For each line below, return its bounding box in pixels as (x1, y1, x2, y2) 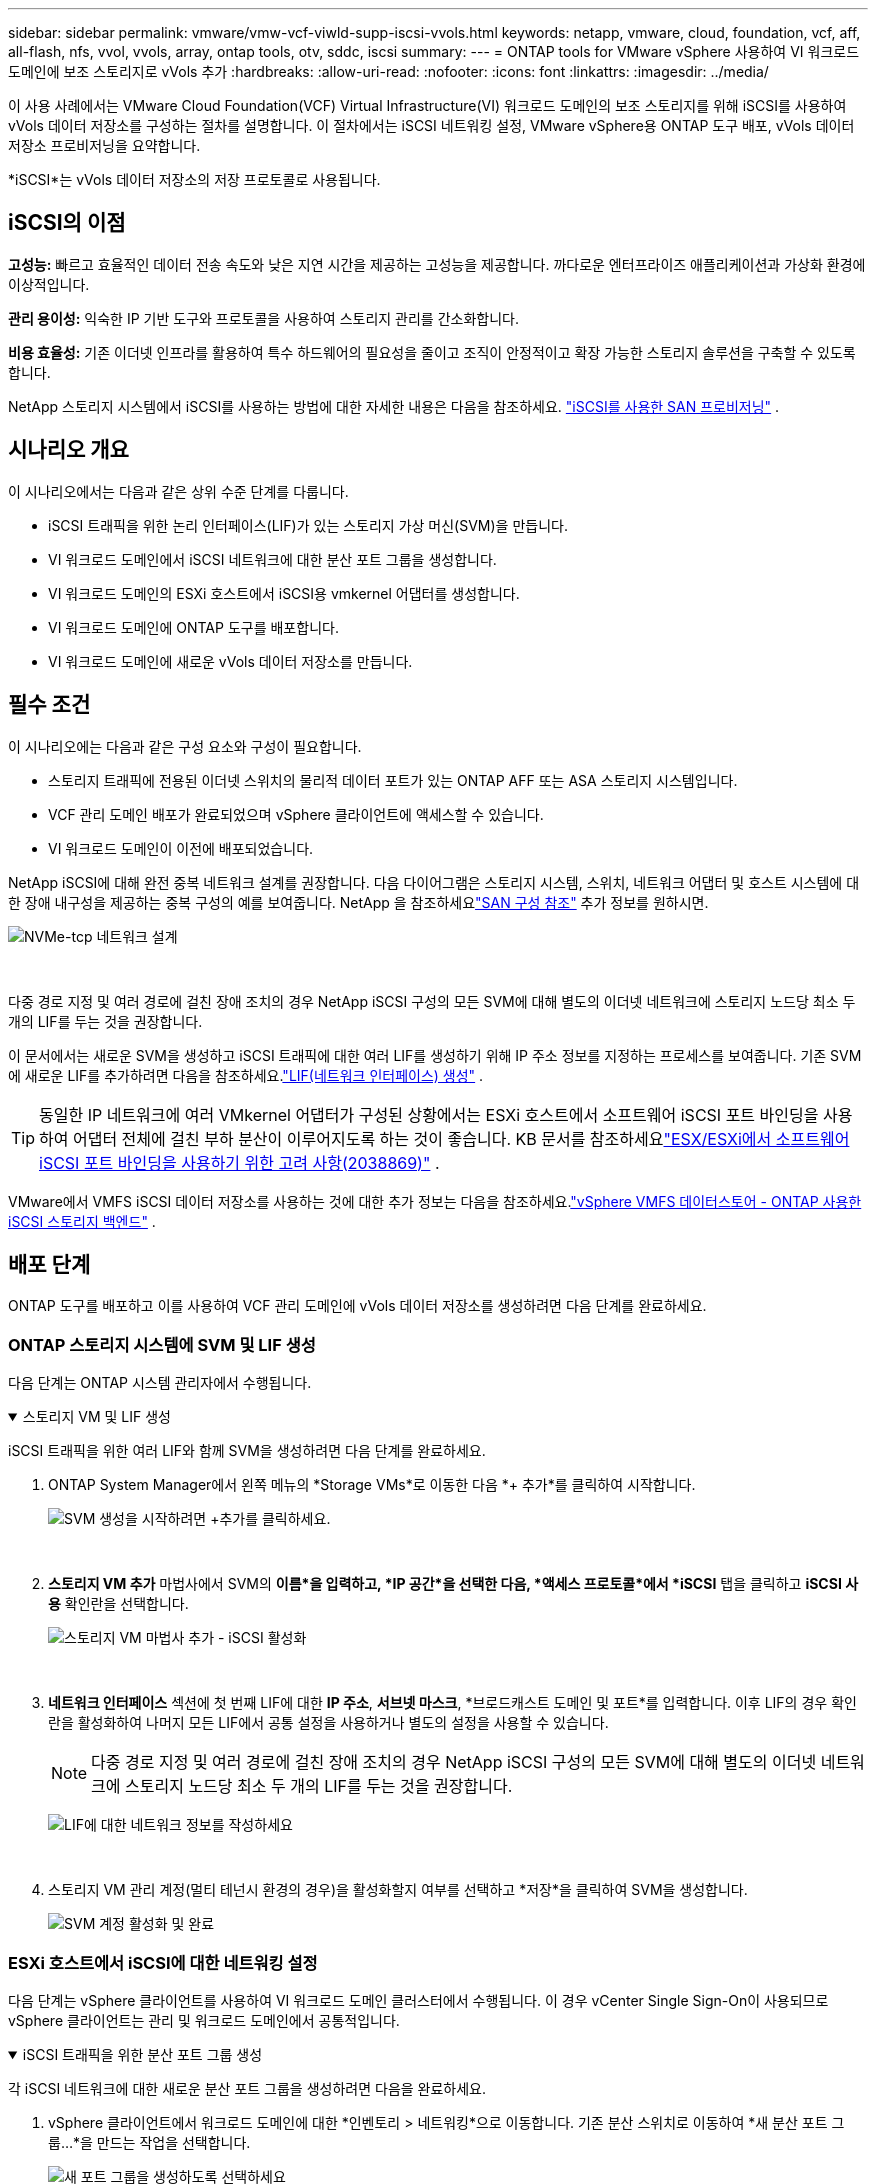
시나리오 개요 (8, 437, 129, 463)
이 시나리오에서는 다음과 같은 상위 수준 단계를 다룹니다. (8, 482, 349, 500)
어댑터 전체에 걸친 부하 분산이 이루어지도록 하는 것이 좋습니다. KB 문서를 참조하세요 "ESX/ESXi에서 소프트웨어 (72, 1128, 850, 1149)
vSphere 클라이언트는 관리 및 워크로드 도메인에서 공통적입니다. (8, 2011, 400, 2029)
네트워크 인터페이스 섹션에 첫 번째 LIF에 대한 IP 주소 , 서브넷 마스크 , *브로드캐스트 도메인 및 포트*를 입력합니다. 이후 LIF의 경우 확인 (48, 1694, 857, 1712)
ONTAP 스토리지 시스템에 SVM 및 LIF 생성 (8, 1334, 316, 1355)
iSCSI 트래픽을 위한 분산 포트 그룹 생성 (22, 2045, 263, 2063)
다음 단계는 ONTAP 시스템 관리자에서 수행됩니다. (8, 1374, 312, 1392)
